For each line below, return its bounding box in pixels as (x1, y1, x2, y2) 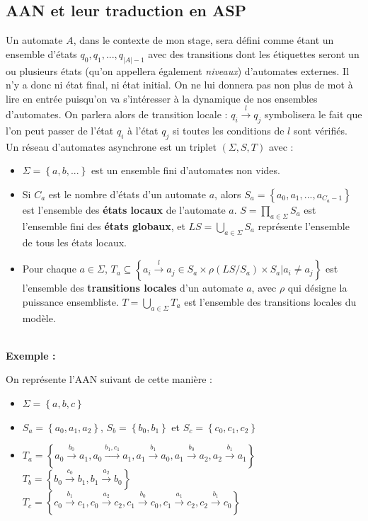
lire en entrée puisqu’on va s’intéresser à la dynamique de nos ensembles (6, 91, 318, 105)
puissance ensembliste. (22, 294, 119, 309)
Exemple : (6, 348, 56, 362)
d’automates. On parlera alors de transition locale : (6, 107, 228, 122)
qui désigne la (287, 280, 347, 295)
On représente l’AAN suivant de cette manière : (6, 372, 212, 387)
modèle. (22, 310, 56, 325)
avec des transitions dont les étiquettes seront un (148, 46, 360, 61)
